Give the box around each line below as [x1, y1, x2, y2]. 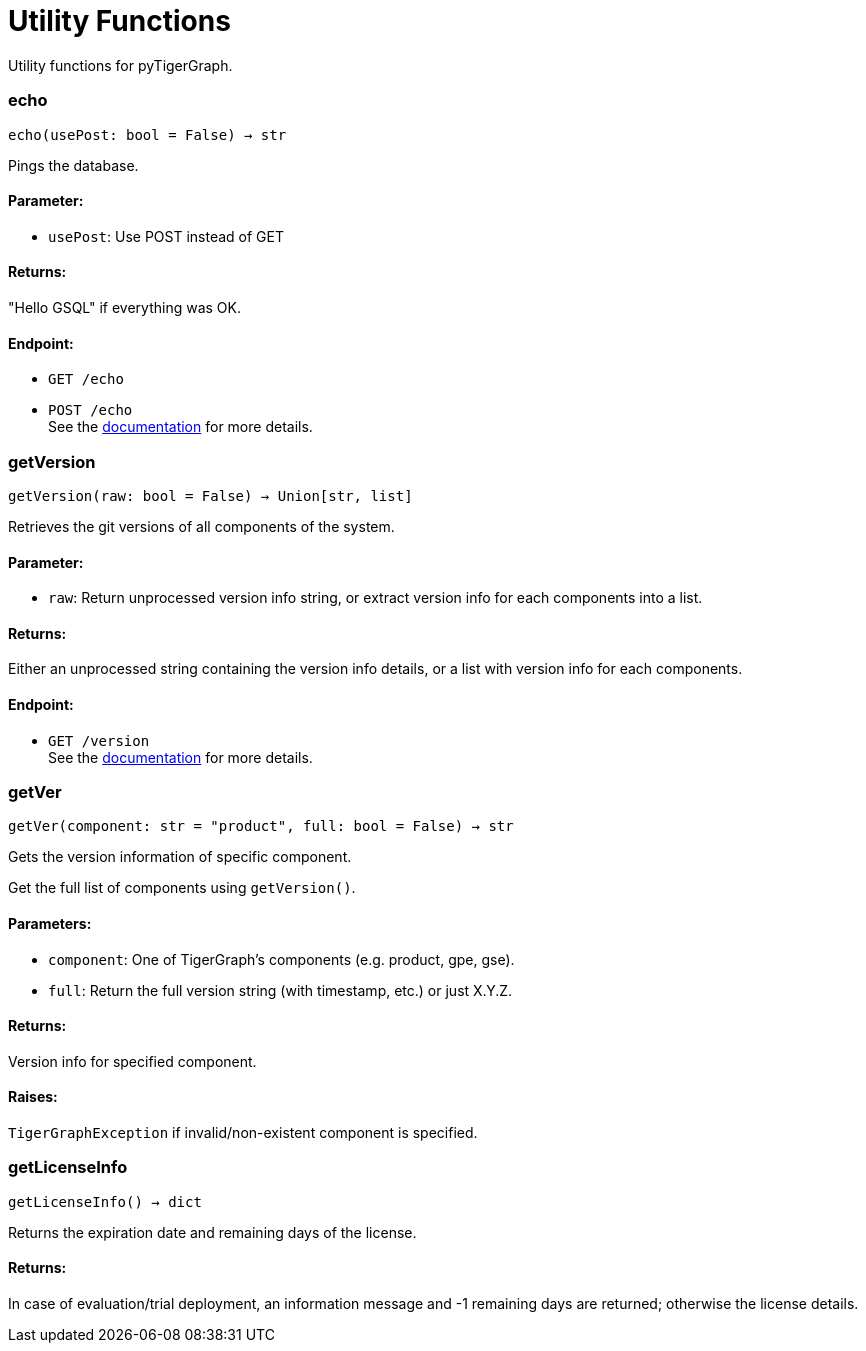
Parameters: [8, 914, 92, 932]
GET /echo [48, 371, 124, 388]
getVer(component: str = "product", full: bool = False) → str [8, 818, 514, 835]
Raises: [8, 1088, 58, 1106]
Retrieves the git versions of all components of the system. [8, 517, 395, 535]
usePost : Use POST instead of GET [48, 227, 285, 245]
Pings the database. [8, 156, 139, 174]
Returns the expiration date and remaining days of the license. [8, 1223, 417, 1241]
